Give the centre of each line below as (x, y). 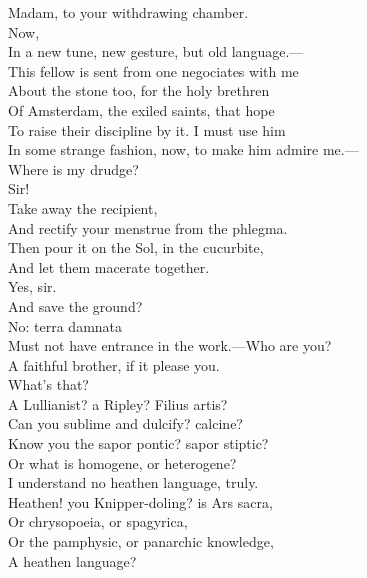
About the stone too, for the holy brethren (139, 90)
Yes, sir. (32, 286)
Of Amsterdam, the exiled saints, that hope (141, 109)
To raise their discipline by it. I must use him (147, 129)
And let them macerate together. (109, 266)
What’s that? (48, 384)
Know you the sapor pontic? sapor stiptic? (138, 443)
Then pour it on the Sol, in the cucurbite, (136, 247)
